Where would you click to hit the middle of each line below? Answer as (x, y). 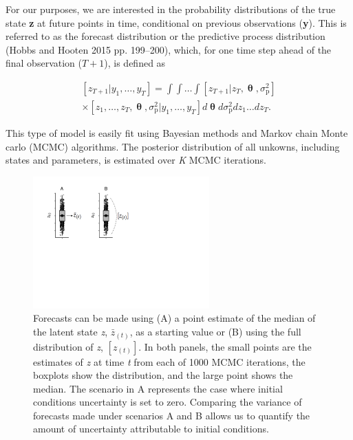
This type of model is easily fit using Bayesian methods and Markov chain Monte (177, 133)
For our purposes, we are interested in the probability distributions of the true (171, 9)
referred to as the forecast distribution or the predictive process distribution (165, 36)
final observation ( (44, 63)
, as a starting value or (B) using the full (215, 331)
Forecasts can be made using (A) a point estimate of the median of (174, 318)
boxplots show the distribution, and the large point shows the (163, 375)
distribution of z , (68, 346)
